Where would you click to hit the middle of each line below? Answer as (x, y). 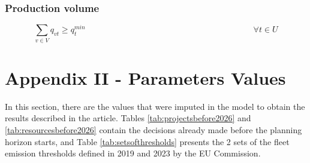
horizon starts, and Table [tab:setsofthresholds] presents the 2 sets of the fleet (147, 141)
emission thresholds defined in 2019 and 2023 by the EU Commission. (133, 153)
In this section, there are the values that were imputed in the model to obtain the (155, 106)
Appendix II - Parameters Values (145, 77)
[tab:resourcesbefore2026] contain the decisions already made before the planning (154, 129)
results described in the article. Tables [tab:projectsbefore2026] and (128, 118)
